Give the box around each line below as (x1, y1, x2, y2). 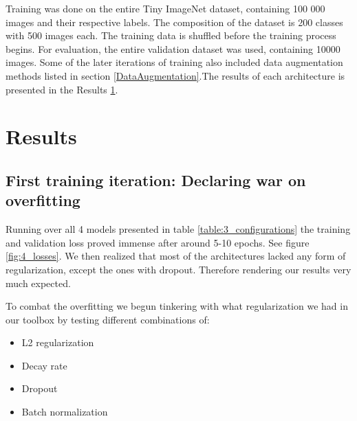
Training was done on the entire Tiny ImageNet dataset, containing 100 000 (6, 1, 325, 15)
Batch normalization (21, 405, 108, 419)
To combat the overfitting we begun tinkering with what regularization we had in (6, 299, 348, 313)
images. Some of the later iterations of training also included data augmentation (6, 55, 343, 69)
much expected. (6, 275, 71, 290)
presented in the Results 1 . (6, 82, 118, 96)
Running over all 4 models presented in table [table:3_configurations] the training (6, 222, 351, 236)
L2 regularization (21, 335, 94, 350)
